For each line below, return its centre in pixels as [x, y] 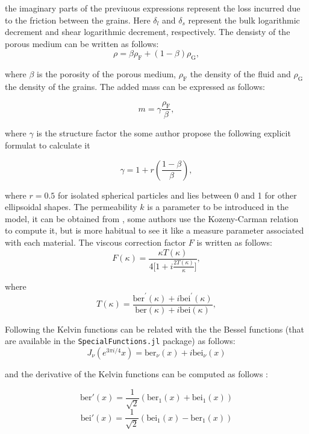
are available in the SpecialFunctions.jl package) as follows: [120, 341]
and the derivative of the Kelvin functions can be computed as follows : [137, 374]
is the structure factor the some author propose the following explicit [164, 133]
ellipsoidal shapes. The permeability [71, 207]
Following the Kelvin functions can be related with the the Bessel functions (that [154, 329]
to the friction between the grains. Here [78, 20]
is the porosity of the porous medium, [107, 74]
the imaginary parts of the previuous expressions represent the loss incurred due [153, 8]
